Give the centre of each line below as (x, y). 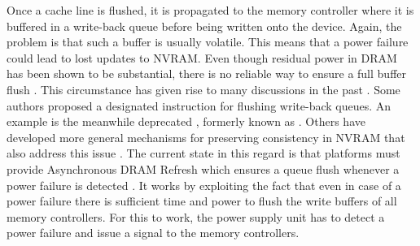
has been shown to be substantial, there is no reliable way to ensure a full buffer (206, 73)
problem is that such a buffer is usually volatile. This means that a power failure (208, 42)
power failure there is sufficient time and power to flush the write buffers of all (202, 201)
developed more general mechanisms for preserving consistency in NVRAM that (206, 137)
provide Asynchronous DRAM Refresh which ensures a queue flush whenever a (203, 168)
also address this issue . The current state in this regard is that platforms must (203, 153)
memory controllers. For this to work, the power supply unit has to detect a (196, 216)
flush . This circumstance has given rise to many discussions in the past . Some (203, 89)
